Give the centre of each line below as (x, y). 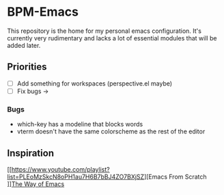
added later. (24, 45)
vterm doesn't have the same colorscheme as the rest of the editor (111, 131)
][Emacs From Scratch (175, 177)
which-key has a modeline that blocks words (80, 125)
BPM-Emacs (43, 12)
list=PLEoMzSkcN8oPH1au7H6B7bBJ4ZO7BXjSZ (76, 177)
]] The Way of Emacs (36, 184)
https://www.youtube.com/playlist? (61, 169)
